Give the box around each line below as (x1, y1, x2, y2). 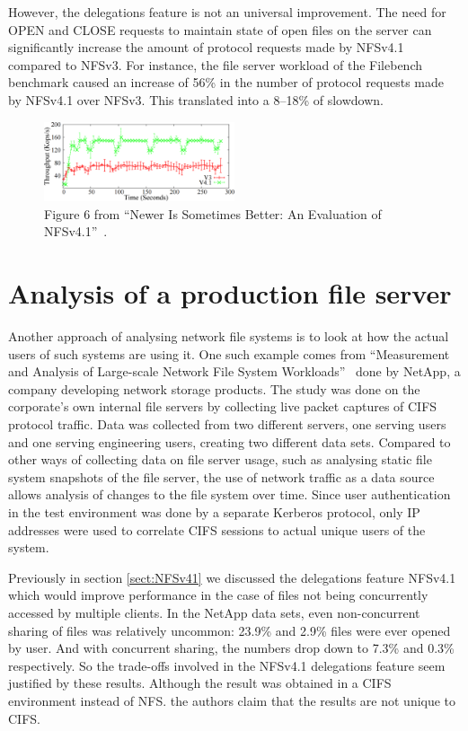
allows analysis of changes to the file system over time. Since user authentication (8, 485, 451, 504)
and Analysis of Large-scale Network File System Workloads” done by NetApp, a (8, 362, 461, 381)
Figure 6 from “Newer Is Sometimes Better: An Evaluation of (44, 204, 382, 223)
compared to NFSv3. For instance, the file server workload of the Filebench (8, 55, 422, 74)
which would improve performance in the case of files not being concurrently (8, 586, 428, 604)
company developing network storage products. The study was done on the (8, 379, 420, 398)
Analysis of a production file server (8, 275, 452, 312)
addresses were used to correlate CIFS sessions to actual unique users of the (8, 520, 426, 539)
